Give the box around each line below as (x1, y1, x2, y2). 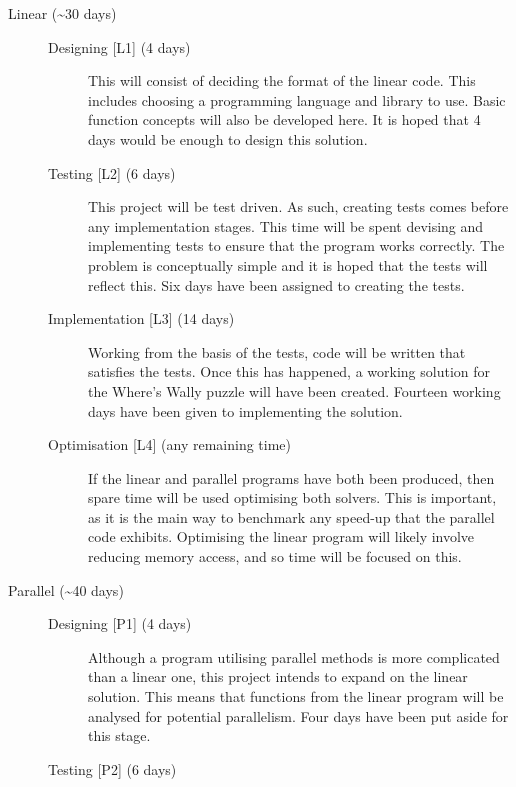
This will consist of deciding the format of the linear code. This (88, 70, 476, 91)
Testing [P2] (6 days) (48, 758, 177, 779)
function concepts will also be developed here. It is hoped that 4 (88, 109, 481, 130)
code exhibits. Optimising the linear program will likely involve (88, 526, 475, 547)
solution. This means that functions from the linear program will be (88, 686, 504, 707)
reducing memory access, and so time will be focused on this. (88, 546, 462, 567)
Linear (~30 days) (8, 3, 117, 23)
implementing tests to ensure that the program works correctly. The (88, 235, 505, 256)
